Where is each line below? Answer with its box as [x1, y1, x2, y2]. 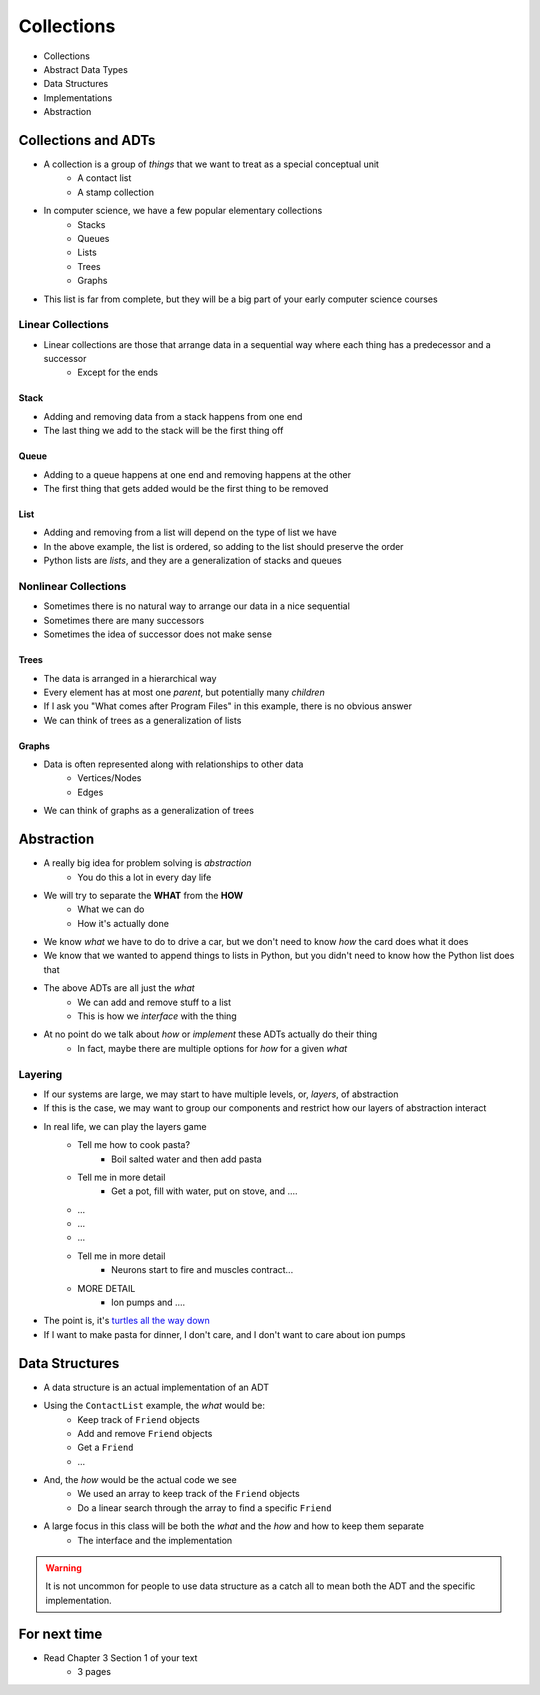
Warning [45, 1562, 82, 1574]
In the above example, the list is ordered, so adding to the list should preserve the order [43, 540, 404, 552]
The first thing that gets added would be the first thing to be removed [43, 483, 329, 495]
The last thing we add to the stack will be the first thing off [43, 425, 284, 437]
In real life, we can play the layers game [43, 1120, 207, 1132]
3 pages [77, 1666, 112, 1678]
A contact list [77, 172, 132, 184]
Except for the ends [77, 366, 159, 379]
